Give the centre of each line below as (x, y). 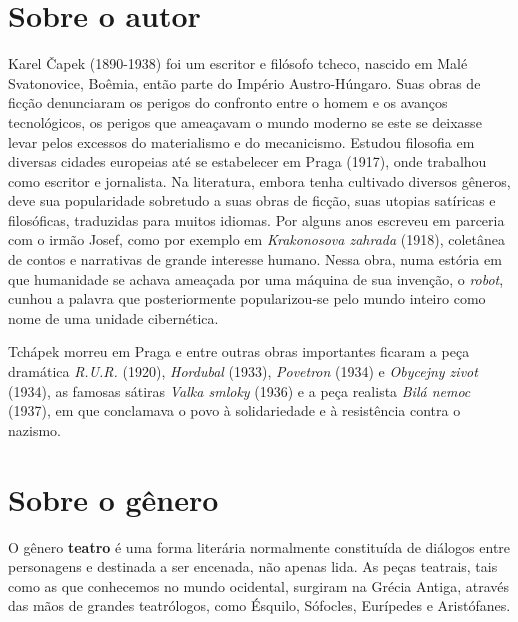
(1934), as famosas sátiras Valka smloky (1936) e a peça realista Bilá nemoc (239, 390)
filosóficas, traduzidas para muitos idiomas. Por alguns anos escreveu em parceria (256, 219)
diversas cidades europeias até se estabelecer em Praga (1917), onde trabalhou (247, 161)
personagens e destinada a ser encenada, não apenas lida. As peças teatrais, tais (253, 566)
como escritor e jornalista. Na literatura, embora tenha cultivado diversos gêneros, (259, 180)
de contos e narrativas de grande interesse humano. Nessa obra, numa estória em (255, 259)
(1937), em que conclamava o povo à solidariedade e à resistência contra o (234, 410)
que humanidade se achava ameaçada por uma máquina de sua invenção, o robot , (256, 278)
